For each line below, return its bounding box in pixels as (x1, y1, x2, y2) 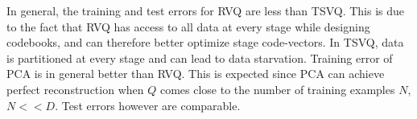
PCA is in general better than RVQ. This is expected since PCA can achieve (6, 65, 385, 82)
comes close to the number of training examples (159, 80, 395, 97)
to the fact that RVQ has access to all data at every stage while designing (6, 18, 370, 35)
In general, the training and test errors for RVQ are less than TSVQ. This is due (6, 2, 405, 18)
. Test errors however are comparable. (55, 96, 241, 113)
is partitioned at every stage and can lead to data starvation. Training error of (6, 49, 393, 66)
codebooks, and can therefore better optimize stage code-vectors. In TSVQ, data (6, 34, 404, 51)
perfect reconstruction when (6, 80, 144, 97)
